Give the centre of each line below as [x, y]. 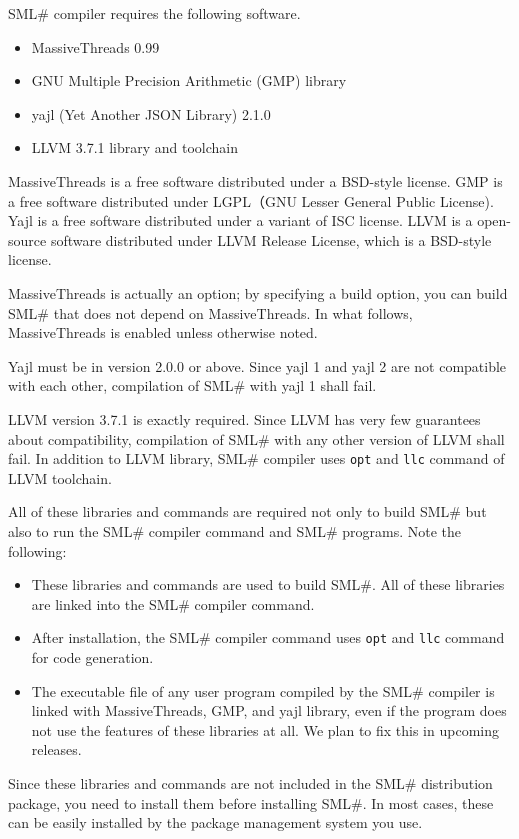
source [27, 239]
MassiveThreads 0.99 [95, 46]
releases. [56, 749]
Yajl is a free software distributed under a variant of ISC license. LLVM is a [240, 220]
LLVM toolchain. [60, 477]
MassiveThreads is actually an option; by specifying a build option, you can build [258, 292]
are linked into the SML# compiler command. [173, 603]
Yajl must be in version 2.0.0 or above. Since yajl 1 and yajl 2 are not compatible [257, 365]
